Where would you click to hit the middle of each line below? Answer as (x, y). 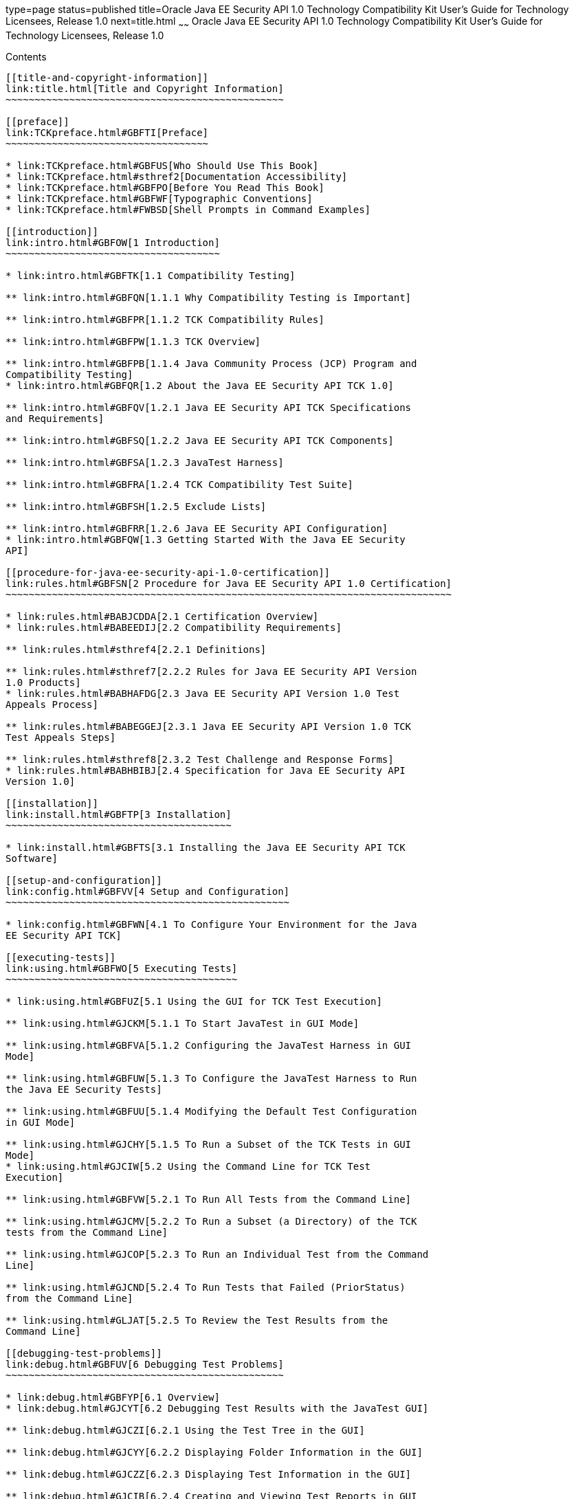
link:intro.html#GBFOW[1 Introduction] (113, 242)
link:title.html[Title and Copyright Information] (145, 88)
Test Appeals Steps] (61, 737)
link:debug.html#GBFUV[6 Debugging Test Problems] (145, 1364)
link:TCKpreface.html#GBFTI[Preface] (107, 132)
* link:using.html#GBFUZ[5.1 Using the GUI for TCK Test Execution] (194, 1001)
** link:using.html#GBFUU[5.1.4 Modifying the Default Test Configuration (211, 1111)
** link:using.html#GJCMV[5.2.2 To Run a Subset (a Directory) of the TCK (211, 1221)
